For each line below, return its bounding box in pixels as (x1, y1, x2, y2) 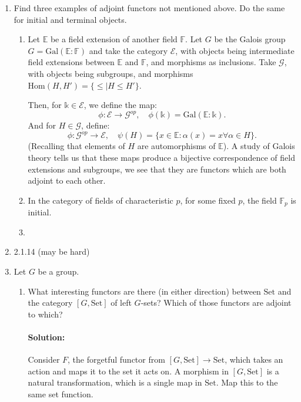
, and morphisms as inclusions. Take (146, 56, 276, 68)
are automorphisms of (137, 140, 216, 152)
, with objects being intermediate (175, 44, 295, 56)
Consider (28, 353, 60, 366)
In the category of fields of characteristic (28, 194, 173, 206)
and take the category (89, 44, 168, 56)
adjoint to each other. (28, 174, 106, 187)
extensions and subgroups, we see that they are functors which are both (28, 163, 286, 175)
